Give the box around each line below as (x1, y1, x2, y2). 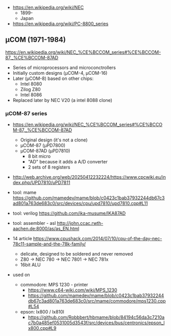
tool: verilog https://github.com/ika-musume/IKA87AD (12, 210, 126, 217)
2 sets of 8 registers (28, 164, 70, 171)
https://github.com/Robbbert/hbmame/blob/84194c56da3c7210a (28, 314, 165, 321)
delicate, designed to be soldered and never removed (20, 251, 133, 257)
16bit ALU (20, 262, 41, 268)
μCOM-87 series (5, 110, 47, 117)
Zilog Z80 (20, 86, 41, 92)
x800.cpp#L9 (28, 325, 57, 331)
